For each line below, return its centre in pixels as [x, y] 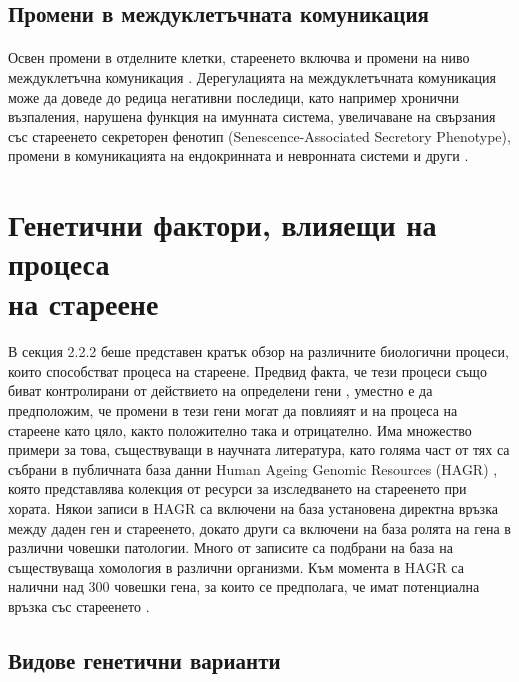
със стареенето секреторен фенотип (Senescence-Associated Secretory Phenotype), [259, 135]
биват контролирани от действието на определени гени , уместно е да [220, 390]
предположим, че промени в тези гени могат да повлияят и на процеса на [233, 410]
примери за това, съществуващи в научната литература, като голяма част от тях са [259, 449]
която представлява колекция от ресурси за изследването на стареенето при [237, 488]
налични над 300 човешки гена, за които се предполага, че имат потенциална [244, 586]
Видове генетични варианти [144, 659]
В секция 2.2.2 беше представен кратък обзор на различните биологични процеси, [258, 351]
